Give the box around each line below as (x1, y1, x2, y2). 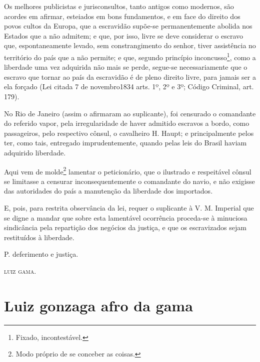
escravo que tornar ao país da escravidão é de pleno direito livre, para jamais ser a (4, 71, 256, 82)
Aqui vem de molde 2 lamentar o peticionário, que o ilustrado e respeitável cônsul (4, 164, 251, 176)
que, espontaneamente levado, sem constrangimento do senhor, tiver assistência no (4, 40, 256, 51)
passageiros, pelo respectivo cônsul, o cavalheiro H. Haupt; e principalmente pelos (4, 127, 254, 138)
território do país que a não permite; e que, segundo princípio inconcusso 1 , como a (4, 50, 256, 62)
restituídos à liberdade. (4, 232, 74, 242)
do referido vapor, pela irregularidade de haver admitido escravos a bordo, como (4, 118, 249, 128)
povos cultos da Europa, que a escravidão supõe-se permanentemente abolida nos (4, 21, 252, 31)
